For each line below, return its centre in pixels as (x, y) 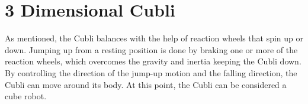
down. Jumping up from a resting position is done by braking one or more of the (151, 49)
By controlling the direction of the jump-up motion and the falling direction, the (151, 72)
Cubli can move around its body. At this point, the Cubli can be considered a (146, 84)
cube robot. (26, 96)
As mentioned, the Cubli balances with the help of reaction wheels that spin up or (154, 38)
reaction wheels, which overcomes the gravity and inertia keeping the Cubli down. (153, 61)
